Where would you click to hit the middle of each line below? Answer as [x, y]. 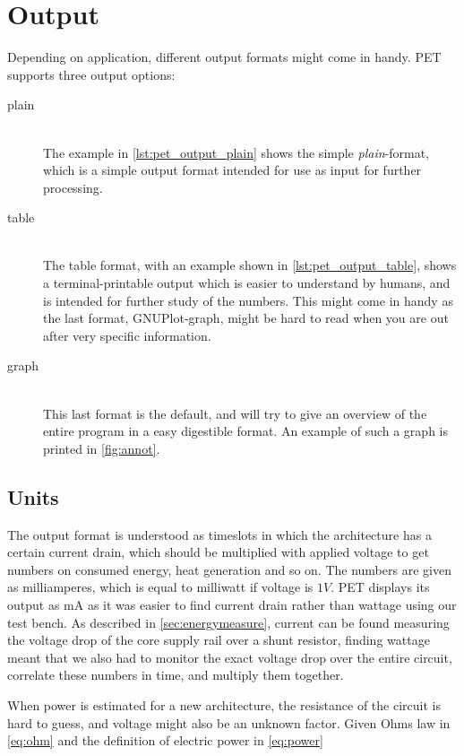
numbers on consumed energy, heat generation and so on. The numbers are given [229, 569]
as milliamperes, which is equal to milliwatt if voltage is [160, 587]
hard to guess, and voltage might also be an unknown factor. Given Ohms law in [229, 722]
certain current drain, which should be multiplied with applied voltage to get [218, 552]
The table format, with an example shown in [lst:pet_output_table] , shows [250, 265]
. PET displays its [380, 587]
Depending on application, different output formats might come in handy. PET [224, 57]
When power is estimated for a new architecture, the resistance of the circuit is [224, 704]
